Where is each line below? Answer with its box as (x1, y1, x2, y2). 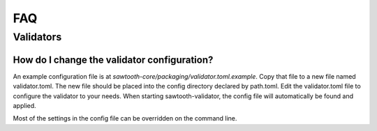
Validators (13, 31, 62, 43)
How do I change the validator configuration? (13, 54, 214, 65)
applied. (13, 101, 36, 109)
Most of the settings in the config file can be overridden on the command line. (13, 114, 237, 123)
